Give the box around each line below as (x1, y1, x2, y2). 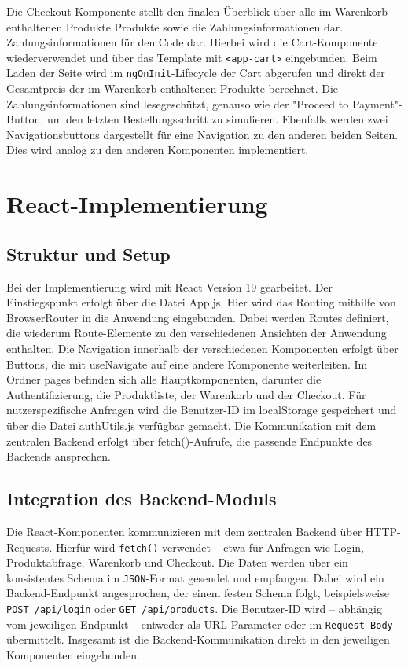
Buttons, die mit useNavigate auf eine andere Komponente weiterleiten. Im (6, 355, 368, 372)
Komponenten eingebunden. (6, 646, 140, 662)
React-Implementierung (6, 188, 268, 220)
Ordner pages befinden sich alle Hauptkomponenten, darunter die (6, 371, 322, 387)
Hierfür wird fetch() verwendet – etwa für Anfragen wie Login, (55, 538, 364, 555)
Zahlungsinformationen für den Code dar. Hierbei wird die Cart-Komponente (6, 34, 378, 50)
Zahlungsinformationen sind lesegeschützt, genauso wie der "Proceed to (6, 95, 349, 112)
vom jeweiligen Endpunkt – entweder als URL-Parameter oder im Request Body (6, 615, 393, 632)
